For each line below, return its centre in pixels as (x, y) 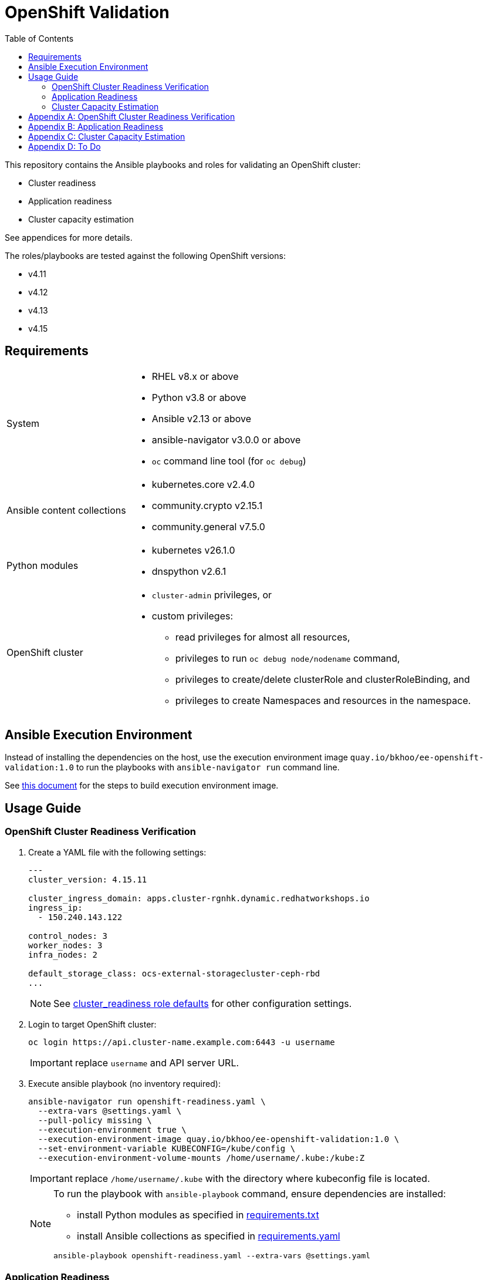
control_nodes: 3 (68, 936)
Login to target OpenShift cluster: (92, 1024)
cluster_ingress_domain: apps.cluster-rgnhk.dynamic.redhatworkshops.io (199, 898)
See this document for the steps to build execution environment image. (142, 786)
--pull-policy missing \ (95, 1120)
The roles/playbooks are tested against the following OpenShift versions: (145, 255)
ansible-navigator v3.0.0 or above (226, 439)
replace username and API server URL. (157, 1062)
